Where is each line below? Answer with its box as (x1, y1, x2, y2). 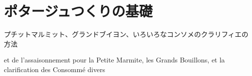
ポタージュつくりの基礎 (4, 1, 153, 21)
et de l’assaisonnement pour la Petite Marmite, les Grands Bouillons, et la (4, 55, 225, 65)
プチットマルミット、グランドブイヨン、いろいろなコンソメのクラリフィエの (4, 29, 249, 39)
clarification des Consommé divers (4, 64, 105, 74)
